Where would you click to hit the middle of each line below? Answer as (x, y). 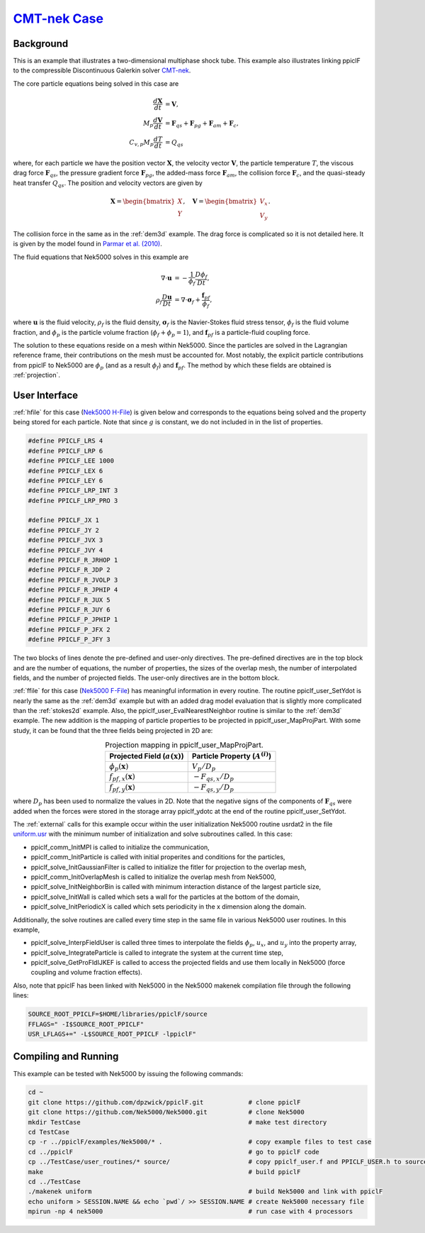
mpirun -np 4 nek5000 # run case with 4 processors (191, 1212)
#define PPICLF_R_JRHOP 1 (73, 560)
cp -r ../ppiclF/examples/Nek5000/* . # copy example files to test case (200, 1142)
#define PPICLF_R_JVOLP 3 (73, 580)
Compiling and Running (66, 1057)
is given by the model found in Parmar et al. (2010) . (87, 244)
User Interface (46, 395)
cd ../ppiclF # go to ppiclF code (174, 1152)
